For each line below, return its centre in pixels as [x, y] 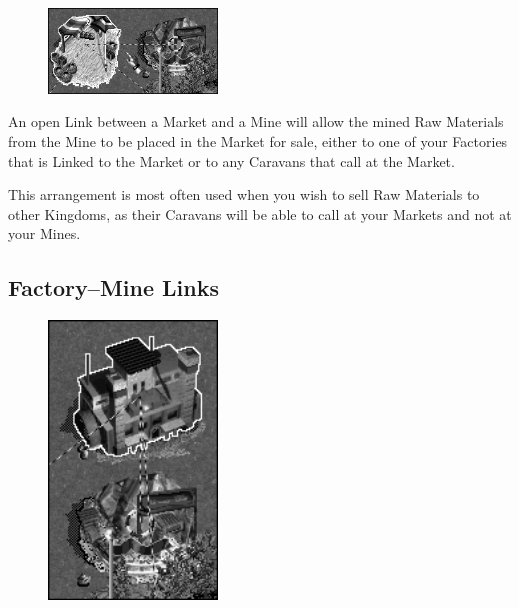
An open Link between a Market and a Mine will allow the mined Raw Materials [256, 121]
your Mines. [44, 233]
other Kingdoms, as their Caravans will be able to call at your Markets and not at [260, 213]
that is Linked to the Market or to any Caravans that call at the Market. [231, 160]
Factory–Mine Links [113, 287]
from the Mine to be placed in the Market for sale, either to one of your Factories [258, 141]
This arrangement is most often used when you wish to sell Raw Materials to [244, 194]
